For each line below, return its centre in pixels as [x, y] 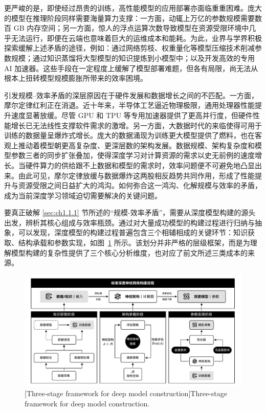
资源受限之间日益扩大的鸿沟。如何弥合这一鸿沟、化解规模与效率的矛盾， [140, 185]
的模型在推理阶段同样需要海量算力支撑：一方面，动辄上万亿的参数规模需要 [129, 18]
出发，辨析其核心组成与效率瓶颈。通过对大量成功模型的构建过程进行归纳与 [129, 222]
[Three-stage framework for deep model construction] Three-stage [126, 393]
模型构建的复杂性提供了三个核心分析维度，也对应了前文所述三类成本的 [129, 252]
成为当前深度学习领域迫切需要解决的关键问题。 [83, 195]
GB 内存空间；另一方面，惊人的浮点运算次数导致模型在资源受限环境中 [131, 28]
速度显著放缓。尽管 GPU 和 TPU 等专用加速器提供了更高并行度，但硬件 [132, 115]
